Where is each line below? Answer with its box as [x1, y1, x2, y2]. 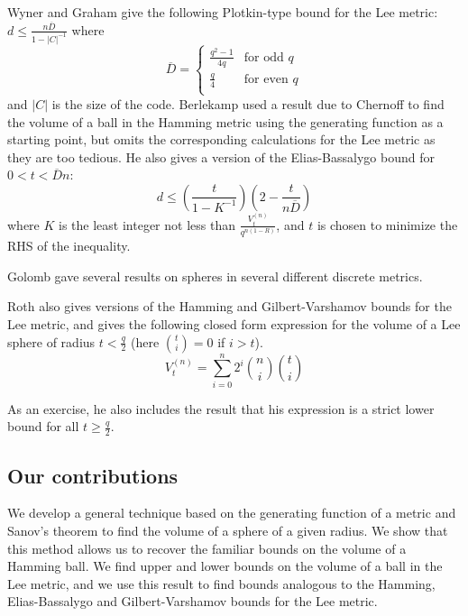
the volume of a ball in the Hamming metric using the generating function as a [7, 112, 444, 131]
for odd [243, 51, 284, 64]
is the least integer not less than [59, 215, 235, 234]
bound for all [7, 417, 79, 436]
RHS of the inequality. [7, 236, 131, 255]
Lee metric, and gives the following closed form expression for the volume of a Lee [7, 314, 461, 333]
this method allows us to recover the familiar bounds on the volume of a [7, 538, 407, 557]
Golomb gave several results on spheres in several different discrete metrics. [7, 266, 423, 285]
